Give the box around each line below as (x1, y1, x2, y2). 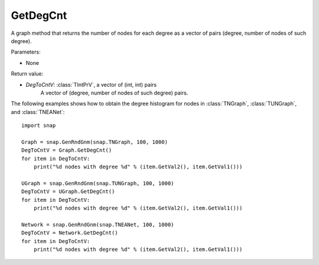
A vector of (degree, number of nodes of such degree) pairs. (40, 89, 188, 96)
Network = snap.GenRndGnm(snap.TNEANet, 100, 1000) (21, 221, 174, 228)
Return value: (11, 70, 44, 77)
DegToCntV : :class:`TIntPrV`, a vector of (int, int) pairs (25, 81, 157, 88)
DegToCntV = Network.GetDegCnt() (21, 230, 118, 236)
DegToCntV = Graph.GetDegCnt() (21, 147, 112, 153)
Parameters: (11, 48, 41, 55)
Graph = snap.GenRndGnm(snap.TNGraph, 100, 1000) (21, 139, 168, 145)
